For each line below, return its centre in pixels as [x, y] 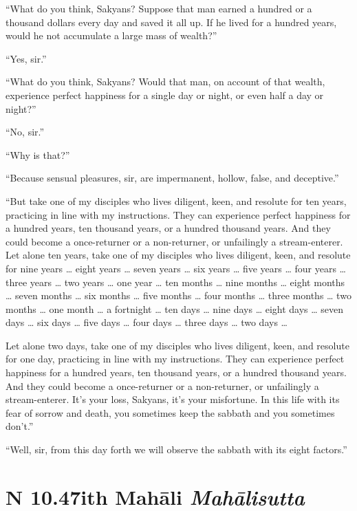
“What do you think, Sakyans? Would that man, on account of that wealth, [165, 81]
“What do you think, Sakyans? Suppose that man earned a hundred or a [159, 8]
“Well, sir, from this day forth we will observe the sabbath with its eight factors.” [176, 449]
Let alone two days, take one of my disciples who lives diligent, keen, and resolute [177, 345]
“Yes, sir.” [26, 58]
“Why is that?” [38, 154]
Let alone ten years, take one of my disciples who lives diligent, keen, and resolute [178, 255]
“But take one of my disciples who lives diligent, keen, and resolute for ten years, [176, 200]
